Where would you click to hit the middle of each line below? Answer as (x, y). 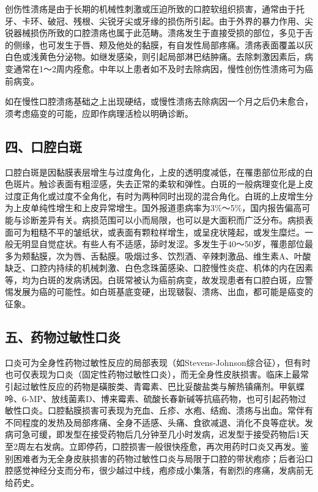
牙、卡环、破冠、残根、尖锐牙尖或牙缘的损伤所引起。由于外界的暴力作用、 (155, 20)
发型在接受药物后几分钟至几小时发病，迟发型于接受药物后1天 (187, 434)
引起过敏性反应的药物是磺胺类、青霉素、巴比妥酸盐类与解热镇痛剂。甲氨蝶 (155, 386)
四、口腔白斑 (43, 146)
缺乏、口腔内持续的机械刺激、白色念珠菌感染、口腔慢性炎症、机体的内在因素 (159, 268)
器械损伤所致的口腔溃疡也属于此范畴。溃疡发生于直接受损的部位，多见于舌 (163, 33)
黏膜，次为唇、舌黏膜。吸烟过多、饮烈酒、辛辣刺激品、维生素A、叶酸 (171, 255)
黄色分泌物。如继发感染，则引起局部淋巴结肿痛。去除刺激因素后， (172, 57)
